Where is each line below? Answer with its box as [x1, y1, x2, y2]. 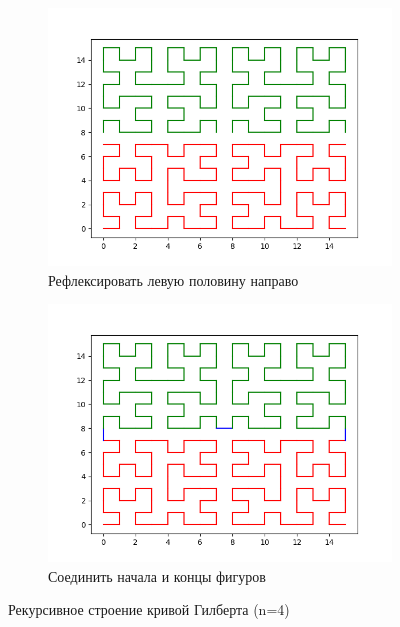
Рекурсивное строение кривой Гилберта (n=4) [8, 599, 290, 620]
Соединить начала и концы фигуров [48, 565, 266, 586]
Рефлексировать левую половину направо [48, 269, 299, 290]
